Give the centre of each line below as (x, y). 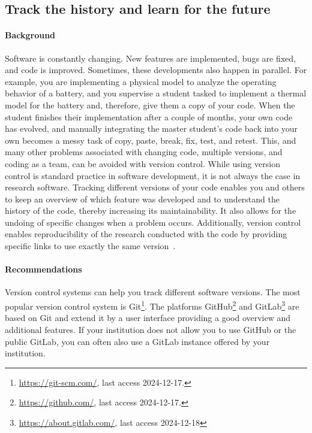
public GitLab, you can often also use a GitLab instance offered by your (137, 341)
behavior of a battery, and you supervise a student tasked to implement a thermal (156, 93)
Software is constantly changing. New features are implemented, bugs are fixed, (150, 58)
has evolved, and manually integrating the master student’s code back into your (151, 128)
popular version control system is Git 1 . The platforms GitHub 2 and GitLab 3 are (152, 305)
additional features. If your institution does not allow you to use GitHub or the (151, 329)
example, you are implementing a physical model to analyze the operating (141, 81)
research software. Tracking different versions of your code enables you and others (155, 187)
